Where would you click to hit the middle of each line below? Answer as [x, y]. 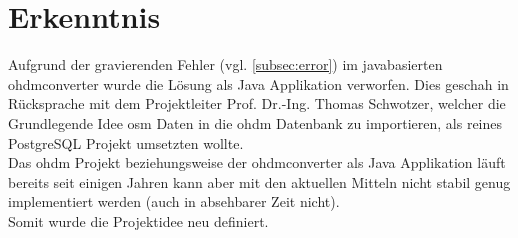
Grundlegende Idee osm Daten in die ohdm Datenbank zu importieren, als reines [255, 122]
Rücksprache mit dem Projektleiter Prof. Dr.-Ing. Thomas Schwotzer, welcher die [257, 103]
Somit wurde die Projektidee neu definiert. [138, 220]
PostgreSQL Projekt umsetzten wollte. [126, 142]
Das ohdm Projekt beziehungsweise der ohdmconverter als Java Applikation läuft [257, 162]
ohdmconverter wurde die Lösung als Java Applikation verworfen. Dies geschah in [258, 83]
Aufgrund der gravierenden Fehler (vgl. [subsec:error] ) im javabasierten [225, 64]
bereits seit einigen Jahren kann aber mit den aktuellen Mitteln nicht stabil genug [259, 181]
